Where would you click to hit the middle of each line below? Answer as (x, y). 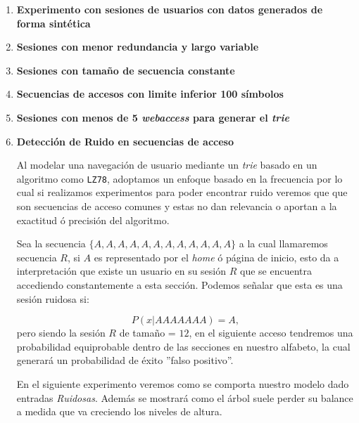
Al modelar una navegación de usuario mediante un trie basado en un (167, 165)
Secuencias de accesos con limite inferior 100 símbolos (150, 94)
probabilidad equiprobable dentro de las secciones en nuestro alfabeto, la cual (183, 346)
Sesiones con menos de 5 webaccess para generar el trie (153, 117)
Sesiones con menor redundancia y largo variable (138, 47)
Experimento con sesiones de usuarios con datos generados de (170, 9)
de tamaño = (147, 333)
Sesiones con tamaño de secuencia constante (126, 70)
